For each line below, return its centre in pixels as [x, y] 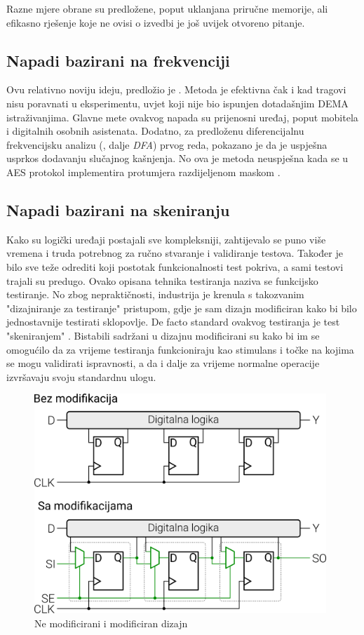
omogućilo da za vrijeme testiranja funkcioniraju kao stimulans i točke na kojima [180, 349]
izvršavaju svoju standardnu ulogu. [81, 376]
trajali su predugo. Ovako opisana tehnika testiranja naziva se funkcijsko [162, 280]
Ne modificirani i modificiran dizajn [111, 623]
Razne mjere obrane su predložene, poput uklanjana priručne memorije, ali [167, 8]
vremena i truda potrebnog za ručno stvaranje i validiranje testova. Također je [175, 253]
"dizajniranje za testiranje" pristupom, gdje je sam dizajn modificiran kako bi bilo [182, 308]
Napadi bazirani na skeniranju [118, 209]
